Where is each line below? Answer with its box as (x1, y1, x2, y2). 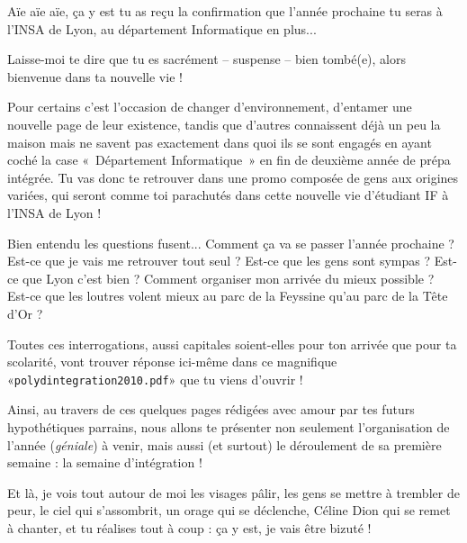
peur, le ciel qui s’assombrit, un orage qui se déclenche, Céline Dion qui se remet (7, 501, 451, 520)
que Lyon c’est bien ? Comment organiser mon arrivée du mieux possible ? (22, 268, 435, 287)
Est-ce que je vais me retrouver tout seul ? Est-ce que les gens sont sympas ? (7, 251, 431, 270)
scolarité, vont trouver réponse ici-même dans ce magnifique (7, 352, 337, 371)
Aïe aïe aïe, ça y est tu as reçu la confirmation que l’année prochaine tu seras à (7, 2, 443, 20)
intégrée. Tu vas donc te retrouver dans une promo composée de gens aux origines (7, 167, 459, 186)
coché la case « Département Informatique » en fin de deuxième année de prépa (7, 150, 451, 169)
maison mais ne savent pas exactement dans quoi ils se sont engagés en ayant (7, 132, 432, 151)
